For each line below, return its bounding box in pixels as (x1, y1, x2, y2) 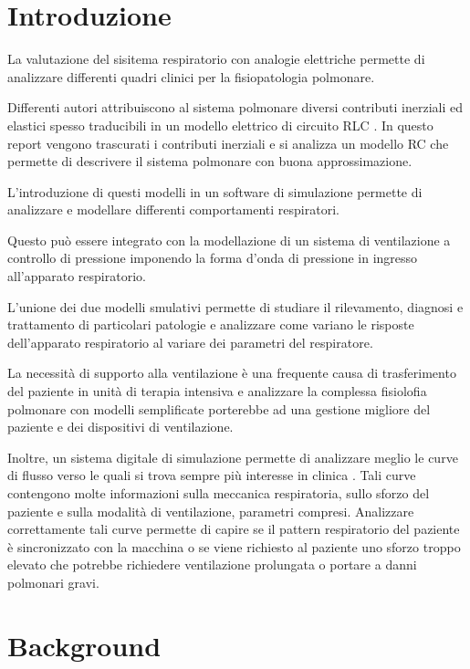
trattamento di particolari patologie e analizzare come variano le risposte (7, 315, 414, 334)
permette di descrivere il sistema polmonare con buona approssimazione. (7, 152, 413, 171)
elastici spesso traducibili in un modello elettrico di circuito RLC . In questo (7, 115, 433, 134)
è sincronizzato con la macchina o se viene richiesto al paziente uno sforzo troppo (7, 537, 461, 556)
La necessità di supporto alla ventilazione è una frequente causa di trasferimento (7, 363, 456, 382)
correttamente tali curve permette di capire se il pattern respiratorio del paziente (7, 519, 460, 538)
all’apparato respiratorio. (7, 267, 146, 286)
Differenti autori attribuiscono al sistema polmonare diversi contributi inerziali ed (7, 98, 463, 117)
